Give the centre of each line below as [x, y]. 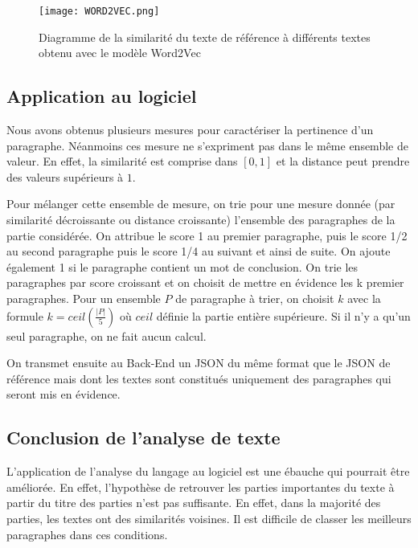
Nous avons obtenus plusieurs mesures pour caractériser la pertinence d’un [190, 130]
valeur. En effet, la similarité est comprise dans [122, 161]
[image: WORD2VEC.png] [99, 11]
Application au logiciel [102, 96]
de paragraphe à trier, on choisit [255, 298]
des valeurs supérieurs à [65, 176]
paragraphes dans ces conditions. [87, 534]
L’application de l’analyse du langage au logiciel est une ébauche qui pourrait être [208, 471]
